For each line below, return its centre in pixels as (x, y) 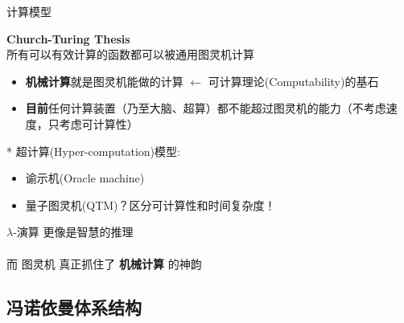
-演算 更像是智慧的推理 (73, 232)
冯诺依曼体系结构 (74, 307)
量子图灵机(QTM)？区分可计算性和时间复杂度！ (150, 204)
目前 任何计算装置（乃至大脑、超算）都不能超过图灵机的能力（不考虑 (206, 108)
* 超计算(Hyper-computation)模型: (93, 151)
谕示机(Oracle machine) (85, 178)
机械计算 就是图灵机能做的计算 (104, 81)
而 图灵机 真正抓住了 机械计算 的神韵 (104, 263)
